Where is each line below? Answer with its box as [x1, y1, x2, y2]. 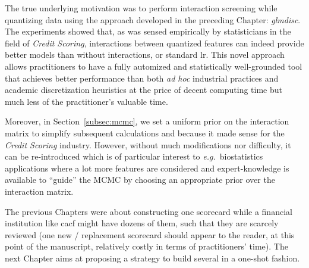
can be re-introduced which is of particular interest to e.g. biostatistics [5, 150, 263, 163]
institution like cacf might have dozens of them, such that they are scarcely [5, 217, 279, 229]
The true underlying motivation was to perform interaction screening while [5, 2, 278, 14]
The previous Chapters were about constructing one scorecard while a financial [5, 205, 292, 217]
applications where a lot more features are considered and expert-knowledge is [5, 161, 289, 174]
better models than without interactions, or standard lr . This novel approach [5, 48, 285, 61]
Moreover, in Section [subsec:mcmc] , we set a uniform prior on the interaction [5, 115, 289, 127]
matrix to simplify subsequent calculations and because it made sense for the [5, 126, 285, 139]
